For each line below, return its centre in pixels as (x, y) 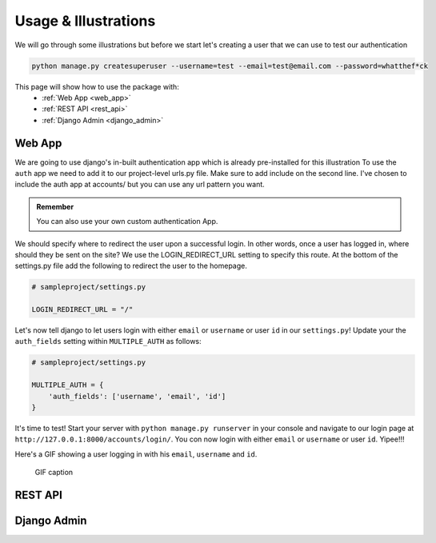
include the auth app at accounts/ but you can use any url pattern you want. (140, 185)
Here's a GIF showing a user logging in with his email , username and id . (136, 454)
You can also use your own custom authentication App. (127, 222)
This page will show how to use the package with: (97, 86)
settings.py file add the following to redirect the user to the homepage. (131, 266)
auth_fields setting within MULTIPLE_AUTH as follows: (108, 341)
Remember (55, 206)
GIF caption (54, 473)
